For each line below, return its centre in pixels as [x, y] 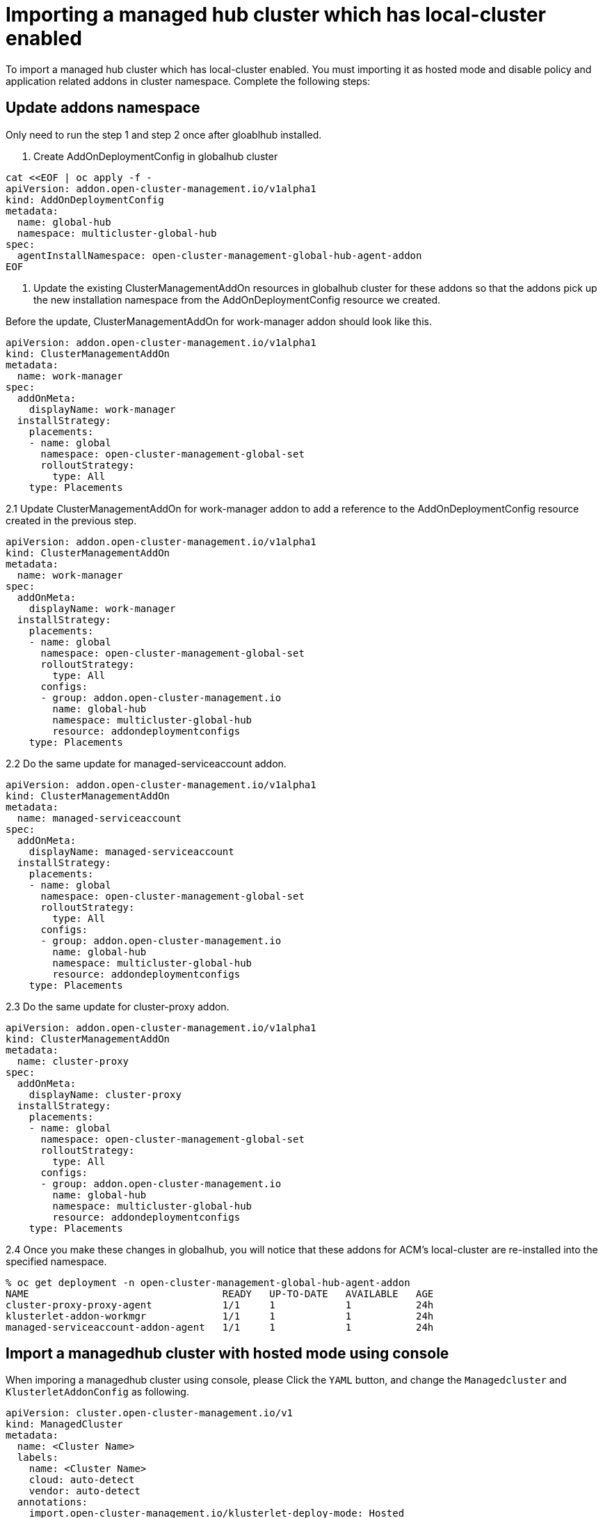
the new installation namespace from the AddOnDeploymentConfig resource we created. [237, 299]
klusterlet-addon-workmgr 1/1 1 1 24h [220, 1316]
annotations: [53, 1502]
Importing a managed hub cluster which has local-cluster [276, 15]
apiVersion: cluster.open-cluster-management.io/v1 [150, 1413]
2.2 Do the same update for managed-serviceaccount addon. [146, 763]
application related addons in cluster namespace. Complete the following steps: [188, 81]
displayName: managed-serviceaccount [131, 851]
